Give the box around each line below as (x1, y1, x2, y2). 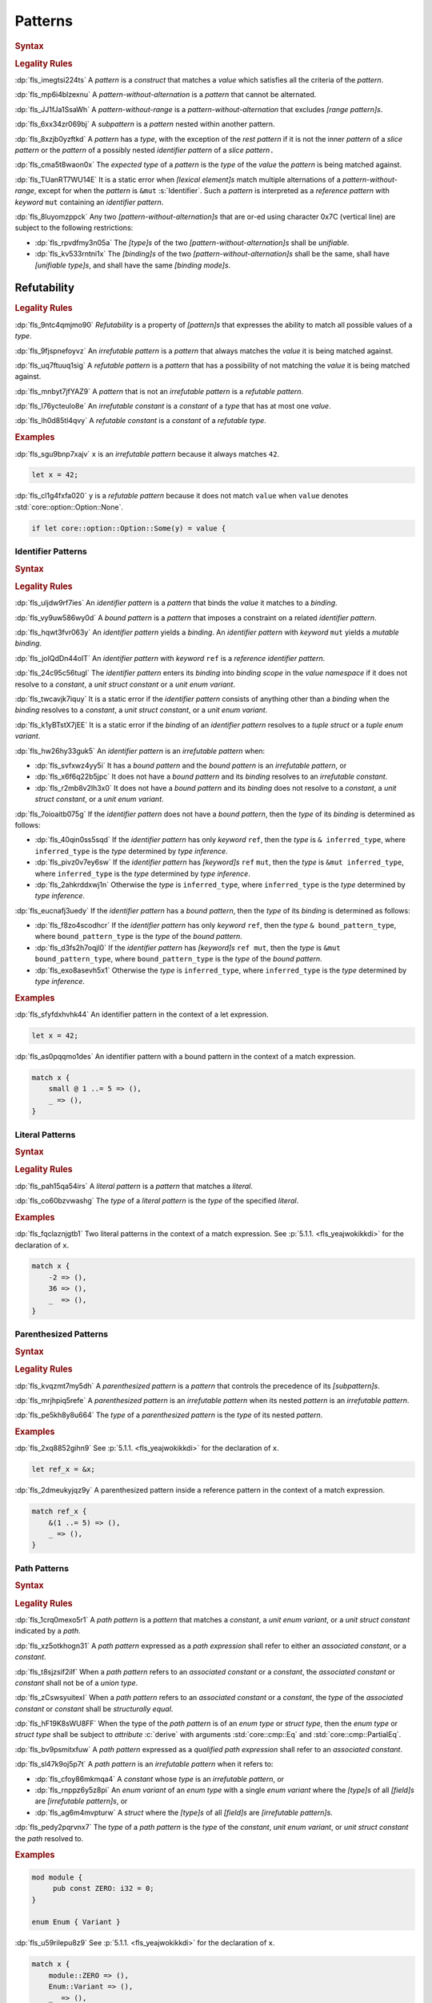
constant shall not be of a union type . (14, 1678, 138, 1687)
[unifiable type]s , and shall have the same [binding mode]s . (34, 260, 231, 270)
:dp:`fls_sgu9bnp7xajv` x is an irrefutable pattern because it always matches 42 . (14, 449, 280, 458)
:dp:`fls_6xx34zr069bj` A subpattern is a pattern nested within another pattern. (14, 119, 275, 129)
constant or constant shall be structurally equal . (14, 1703, 174, 1714)
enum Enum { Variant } (31, 1917, 121, 1927)
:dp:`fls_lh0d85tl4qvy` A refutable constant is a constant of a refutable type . (14, 416, 267, 425)
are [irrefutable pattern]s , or (34, 1796, 128, 1806)
